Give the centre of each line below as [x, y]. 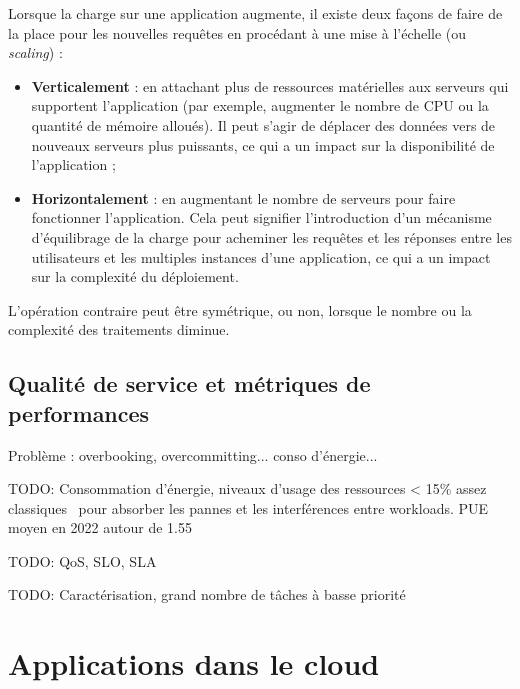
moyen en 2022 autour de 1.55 [100, 527]
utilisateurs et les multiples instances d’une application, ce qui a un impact [261, 256]
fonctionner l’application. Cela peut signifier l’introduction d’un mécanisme [261, 217]
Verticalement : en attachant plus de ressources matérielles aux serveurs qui [270, 85]
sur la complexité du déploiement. [135, 276]
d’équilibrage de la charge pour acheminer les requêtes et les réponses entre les [271, 236]
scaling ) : [35, 52]
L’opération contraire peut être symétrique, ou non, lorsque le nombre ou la [240, 309]
